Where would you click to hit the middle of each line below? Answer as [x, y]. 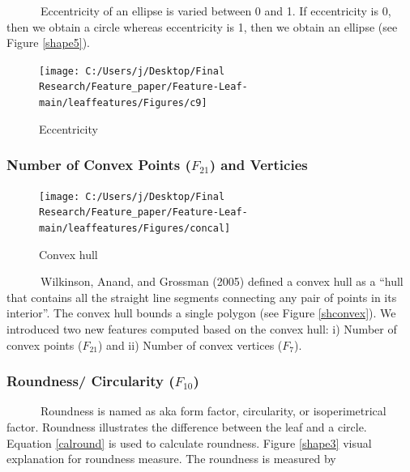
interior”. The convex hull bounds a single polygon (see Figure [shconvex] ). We [201, 313]
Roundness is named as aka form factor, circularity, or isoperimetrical [213, 411]
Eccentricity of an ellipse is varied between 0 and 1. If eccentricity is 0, [216, 11]
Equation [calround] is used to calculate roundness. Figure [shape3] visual [189, 442]
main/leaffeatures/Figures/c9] [123, 103]
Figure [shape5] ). [49, 43]
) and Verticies [258, 165]
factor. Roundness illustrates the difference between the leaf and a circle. [187, 426]
